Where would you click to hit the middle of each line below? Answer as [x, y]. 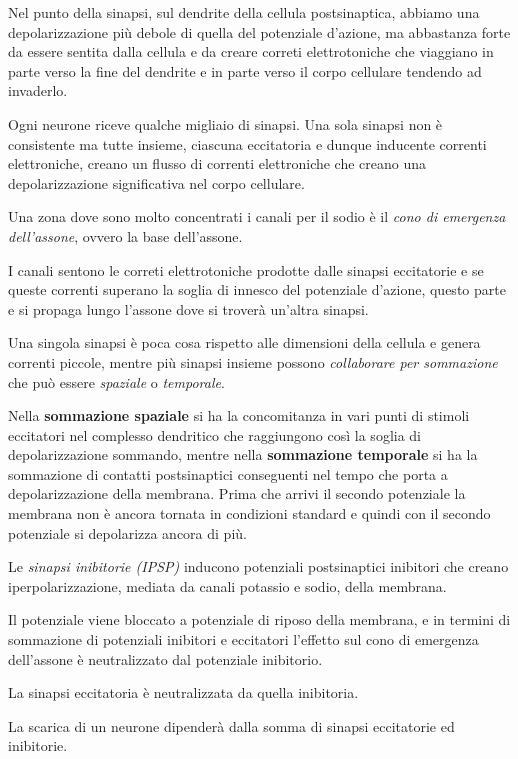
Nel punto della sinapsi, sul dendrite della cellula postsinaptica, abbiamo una [244, 12]
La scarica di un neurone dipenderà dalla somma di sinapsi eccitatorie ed [231, 725]
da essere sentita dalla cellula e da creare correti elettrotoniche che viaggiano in [251, 51]
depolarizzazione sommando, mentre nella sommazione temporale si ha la [243, 454]
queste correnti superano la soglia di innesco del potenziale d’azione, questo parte [257, 289]
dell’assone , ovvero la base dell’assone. [125, 235]
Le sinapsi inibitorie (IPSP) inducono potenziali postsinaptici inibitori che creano [258, 566]
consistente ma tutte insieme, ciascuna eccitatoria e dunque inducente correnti [247, 143]
